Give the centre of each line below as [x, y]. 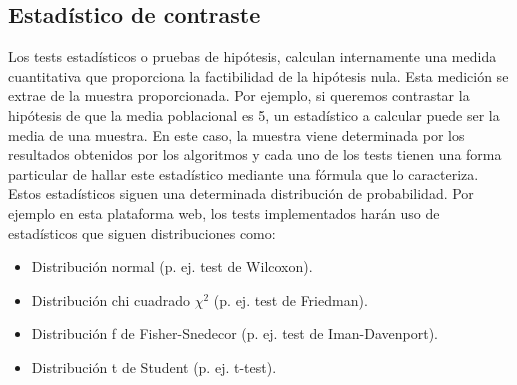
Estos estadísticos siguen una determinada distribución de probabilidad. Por [241, 193]
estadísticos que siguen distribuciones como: [142, 232]
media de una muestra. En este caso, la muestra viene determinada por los [236, 134]
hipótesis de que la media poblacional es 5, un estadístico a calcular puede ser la [254, 114]
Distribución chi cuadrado [111, 299]
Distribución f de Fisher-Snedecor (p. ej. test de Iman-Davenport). [235, 333]
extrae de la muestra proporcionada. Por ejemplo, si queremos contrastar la [239, 95]
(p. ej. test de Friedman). [290, 299]
